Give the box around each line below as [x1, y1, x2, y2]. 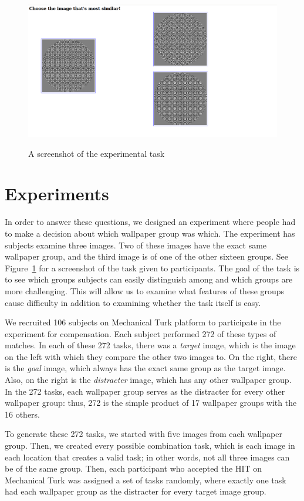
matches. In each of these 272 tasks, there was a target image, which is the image [5, 339, 296, 351]
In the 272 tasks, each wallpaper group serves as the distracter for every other [5, 385, 285, 397]
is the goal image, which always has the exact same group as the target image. [5, 362, 286, 374]
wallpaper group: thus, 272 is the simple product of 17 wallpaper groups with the [5, 396, 297, 409]
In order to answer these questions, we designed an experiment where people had [5, 216, 296, 228]
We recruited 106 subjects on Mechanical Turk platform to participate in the [5, 316, 281, 328]
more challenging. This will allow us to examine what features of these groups [5, 284, 285, 297]
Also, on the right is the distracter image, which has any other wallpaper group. [5, 374, 292, 386]
